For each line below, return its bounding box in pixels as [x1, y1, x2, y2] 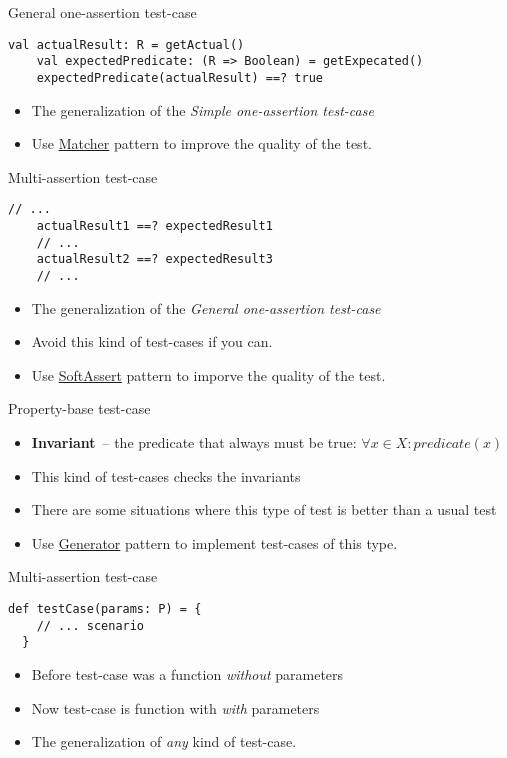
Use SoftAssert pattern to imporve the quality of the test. [31, 364, 386, 385]
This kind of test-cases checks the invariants [31, 465, 301, 486]
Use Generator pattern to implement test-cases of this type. [31, 532, 398, 553]
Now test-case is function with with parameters [31, 697, 320, 718]
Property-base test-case [8, 398, 151, 419]
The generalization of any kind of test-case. [31, 731, 297, 752]
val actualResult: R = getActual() [8, 37, 245, 52]
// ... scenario [36, 618, 145, 633]
